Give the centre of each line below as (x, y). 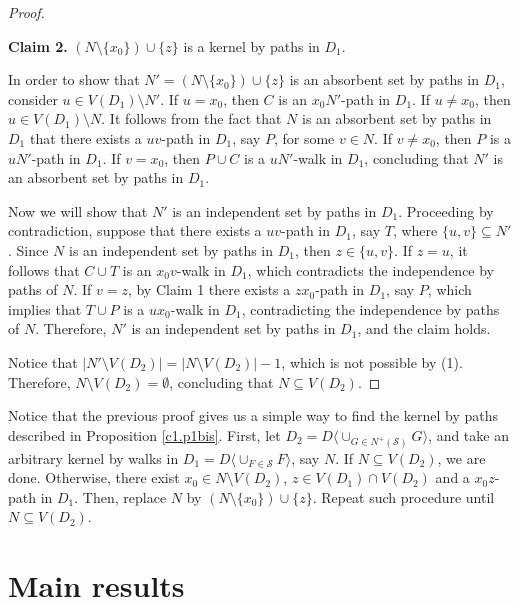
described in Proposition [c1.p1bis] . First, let (144, 434)
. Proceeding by (446, 210)
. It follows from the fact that (191, 118)
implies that (45, 308)
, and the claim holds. (424, 328)
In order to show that (74, 79)
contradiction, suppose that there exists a (135, 230)
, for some (304, 137)
